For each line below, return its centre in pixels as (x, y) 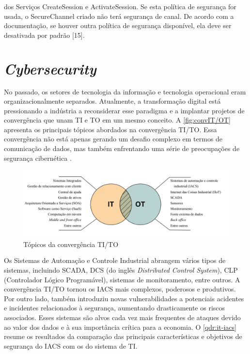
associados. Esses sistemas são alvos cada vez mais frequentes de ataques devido (122, 317)
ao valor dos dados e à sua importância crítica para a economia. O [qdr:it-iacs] (120, 327)
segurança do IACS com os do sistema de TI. (71, 346)
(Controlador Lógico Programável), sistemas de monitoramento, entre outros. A (122, 279)
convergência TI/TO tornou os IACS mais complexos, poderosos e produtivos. (120, 289)
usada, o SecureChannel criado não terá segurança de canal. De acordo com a (119, 16)
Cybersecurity (50, 68)
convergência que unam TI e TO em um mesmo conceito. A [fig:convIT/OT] (117, 120)
